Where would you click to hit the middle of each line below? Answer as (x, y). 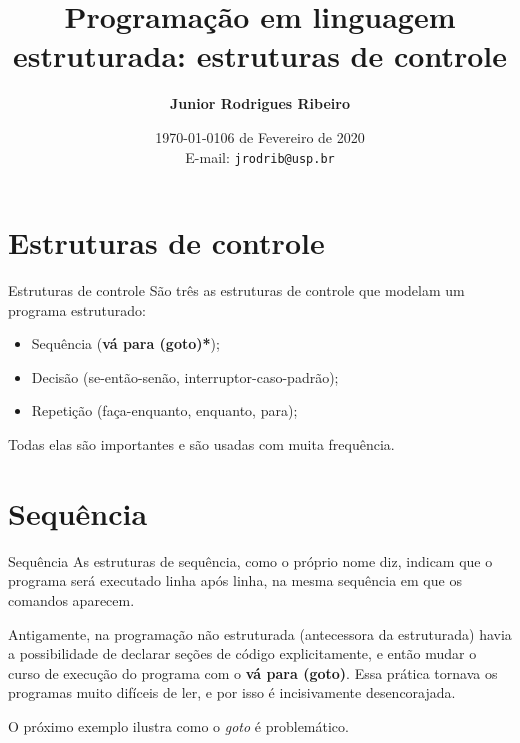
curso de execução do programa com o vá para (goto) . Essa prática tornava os (253, 672)
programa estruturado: (77, 309)
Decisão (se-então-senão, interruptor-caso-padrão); (185, 376)
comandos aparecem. (71, 599)
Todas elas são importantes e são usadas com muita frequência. (201, 444)
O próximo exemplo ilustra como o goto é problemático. (178, 725)
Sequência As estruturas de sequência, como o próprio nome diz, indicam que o (250, 560)
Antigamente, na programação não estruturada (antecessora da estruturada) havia (260, 633)
